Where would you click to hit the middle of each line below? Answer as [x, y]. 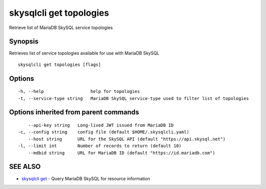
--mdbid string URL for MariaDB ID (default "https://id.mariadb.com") [121, 153]
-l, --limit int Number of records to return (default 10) [100, 146]
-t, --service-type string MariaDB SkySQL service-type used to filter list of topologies [133, 98]
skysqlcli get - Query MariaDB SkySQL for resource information [86, 178]
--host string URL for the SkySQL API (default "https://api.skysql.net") [127, 139]
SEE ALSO [25, 167]
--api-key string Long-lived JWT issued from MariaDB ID [101, 125]
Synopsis [24, 42]
